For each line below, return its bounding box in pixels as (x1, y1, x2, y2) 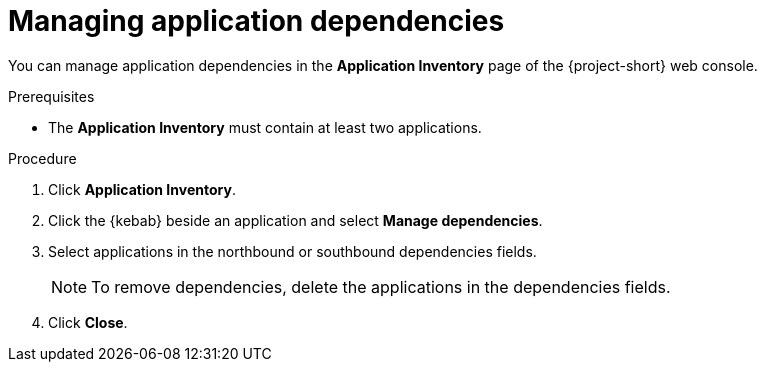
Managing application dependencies (8, 4, 505, 38)
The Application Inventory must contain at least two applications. (48, 118, 482, 136)
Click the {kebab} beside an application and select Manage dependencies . (48, 211, 543, 229)
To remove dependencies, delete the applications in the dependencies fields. (91, 276, 671, 297)
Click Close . (48, 313, 128, 331)
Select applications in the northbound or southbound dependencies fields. (48, 242, 537, 260)
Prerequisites (8, 87, 95, 105)
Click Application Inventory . (48, 180, 236, 198)
